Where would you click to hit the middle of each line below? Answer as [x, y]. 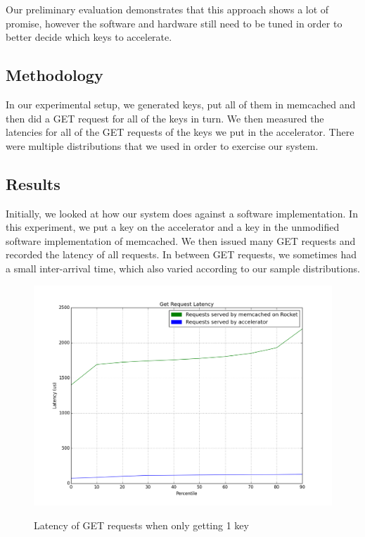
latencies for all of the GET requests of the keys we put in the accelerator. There [180, 132]
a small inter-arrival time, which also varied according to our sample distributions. [183, 268]
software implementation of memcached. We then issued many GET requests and [181, 240]
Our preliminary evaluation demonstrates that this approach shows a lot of [167, 9]
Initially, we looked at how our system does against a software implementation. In [182, 213]
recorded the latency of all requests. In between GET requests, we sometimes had [181, 254]
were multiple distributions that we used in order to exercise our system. [162, 145]
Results [33, 183]
